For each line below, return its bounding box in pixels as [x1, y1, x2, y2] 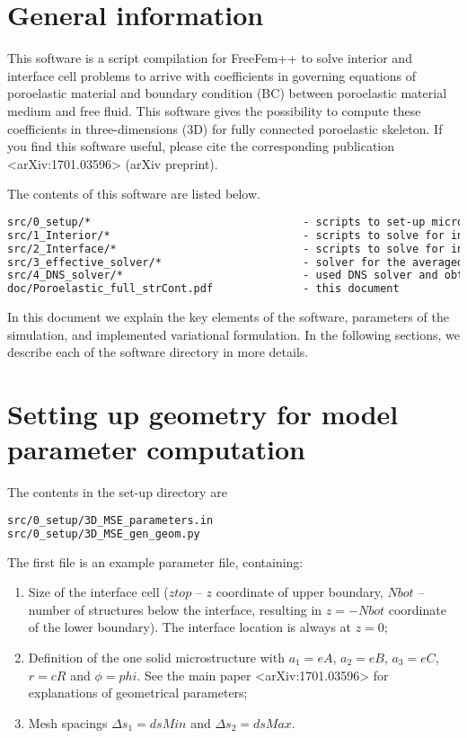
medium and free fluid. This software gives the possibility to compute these [7, 101, 421, 120]
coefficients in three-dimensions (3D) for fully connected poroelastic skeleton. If [7, 119, 443, 138]
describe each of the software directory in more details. [7, 342, 309, 361]
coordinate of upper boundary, [216, 582, 383, 601]
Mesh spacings [28, 713, 108, 732]
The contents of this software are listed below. [7, 184, 260, 203]
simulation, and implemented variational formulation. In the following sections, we [7, 325, 460, 343]
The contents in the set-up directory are [7, 483, 227, 502]
